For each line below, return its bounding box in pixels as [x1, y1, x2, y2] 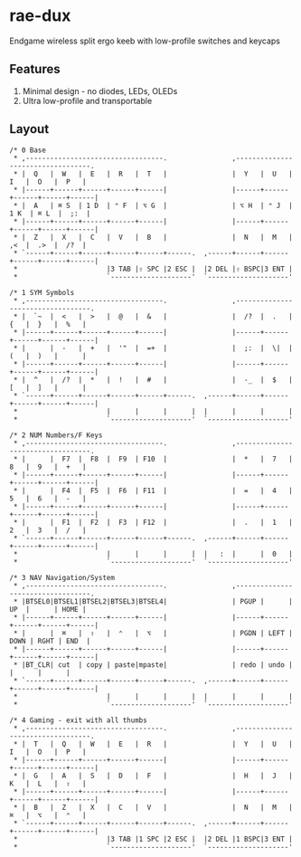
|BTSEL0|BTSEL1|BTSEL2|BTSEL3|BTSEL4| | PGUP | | [21, 596, 294, 606]
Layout [9, 121, 50, 137]
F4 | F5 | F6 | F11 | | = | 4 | [61, 486, 294, 495]
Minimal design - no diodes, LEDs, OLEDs [22, 85, 178, 96]
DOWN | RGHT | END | [9, 636, 91, 645]
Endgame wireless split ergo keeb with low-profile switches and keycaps [9, 35, 281, 46]
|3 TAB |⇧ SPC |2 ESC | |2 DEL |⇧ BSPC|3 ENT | [106, 264, 294, 273]
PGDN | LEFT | [240, 628, 294, 638]
